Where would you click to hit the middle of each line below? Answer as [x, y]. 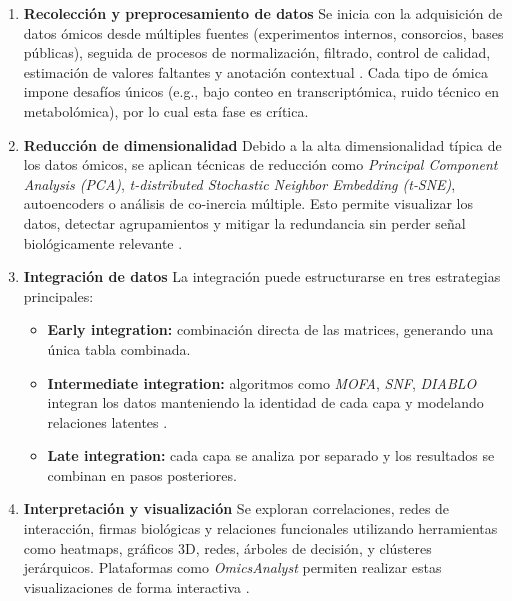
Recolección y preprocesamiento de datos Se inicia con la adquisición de [263, 13]
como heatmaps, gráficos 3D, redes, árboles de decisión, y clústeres [227, 547]
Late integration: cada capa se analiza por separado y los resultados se [271, 455]
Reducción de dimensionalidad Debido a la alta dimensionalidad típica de [262, 144]
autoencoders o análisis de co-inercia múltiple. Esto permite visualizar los [248, 203]
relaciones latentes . [107, 421]
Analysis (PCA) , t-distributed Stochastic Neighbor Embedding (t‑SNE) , [239, 183]
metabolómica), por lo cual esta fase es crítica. [166, 110]
